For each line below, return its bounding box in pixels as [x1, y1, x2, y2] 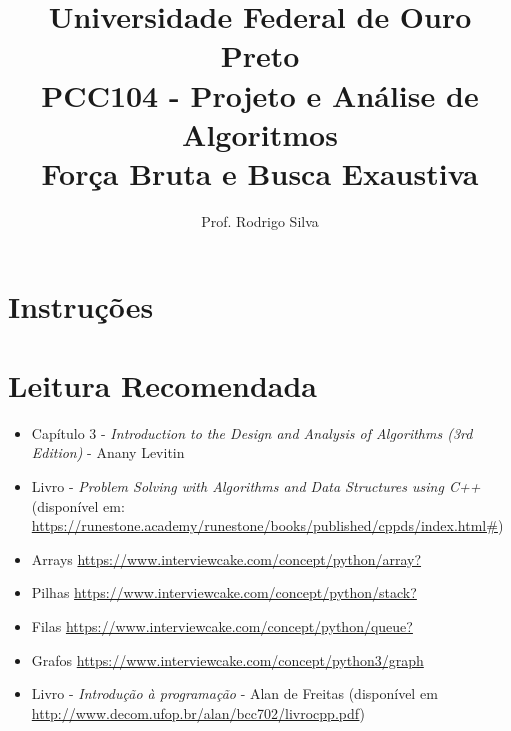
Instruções [8, 286, 154, 327]
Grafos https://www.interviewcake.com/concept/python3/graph [31, 649, 424, 670]
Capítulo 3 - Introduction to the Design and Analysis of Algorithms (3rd [31, 422, 473, 443]
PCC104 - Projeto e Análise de [41, 74, 479, 115]
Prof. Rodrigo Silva [201, 210, 319, 231]
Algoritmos [182, 113, 338, 154]
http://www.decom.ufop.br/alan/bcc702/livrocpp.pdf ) [31, 702, 365, 723]
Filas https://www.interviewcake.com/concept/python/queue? [31, 615, 413, 636]
